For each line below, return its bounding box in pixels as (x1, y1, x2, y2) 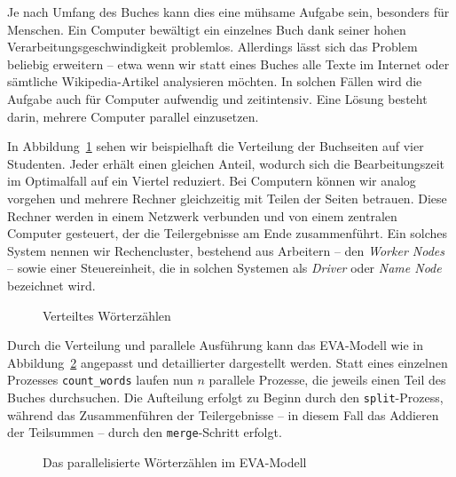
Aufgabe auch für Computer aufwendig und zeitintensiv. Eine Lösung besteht (7, 89, 428, 107)
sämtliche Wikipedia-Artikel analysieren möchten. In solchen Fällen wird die (7, 72, 422, 91)
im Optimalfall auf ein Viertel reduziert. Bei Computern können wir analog (7, 171, 416, 190)
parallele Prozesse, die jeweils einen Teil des (208, 370, 446, 389)
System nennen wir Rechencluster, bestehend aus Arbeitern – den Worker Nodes (7, 241, 444, 259)
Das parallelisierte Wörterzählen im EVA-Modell (43, 452, 307, 471)
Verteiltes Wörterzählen (43, 306, 171, 324)
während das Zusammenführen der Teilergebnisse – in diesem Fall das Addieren (7, 405, 439, 424)
